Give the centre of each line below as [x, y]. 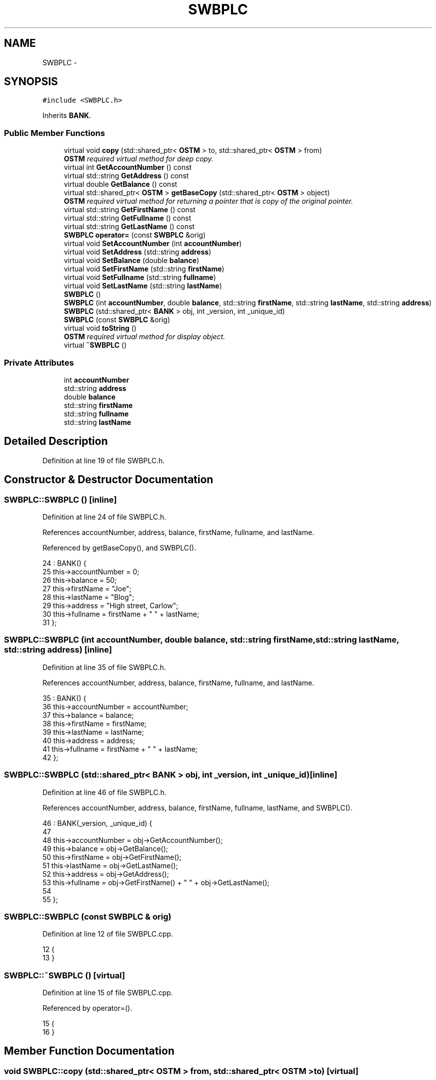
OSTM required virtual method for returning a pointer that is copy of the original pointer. [209, 201]
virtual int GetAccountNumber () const [128, 167]
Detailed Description [56, 441]
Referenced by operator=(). [87, 1008]
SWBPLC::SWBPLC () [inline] [60, 499]
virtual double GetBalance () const [120, 184]
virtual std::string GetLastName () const [129, 227]
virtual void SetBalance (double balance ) [131, 261]
